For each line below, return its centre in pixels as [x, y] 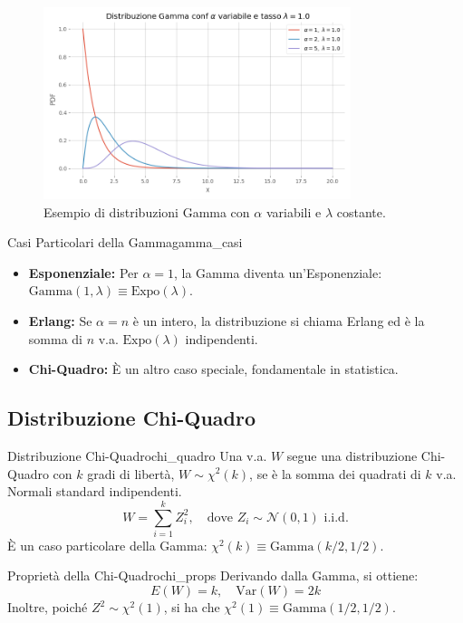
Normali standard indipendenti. [95, 491]
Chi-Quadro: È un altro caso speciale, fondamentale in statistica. [213, 369]
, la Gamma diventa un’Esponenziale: [278, 272]
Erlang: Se [60, 320]
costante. [361, 211]
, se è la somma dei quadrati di [335, 473]
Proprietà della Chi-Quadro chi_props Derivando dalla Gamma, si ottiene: [213, 575]
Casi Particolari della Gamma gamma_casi [125, 242]
